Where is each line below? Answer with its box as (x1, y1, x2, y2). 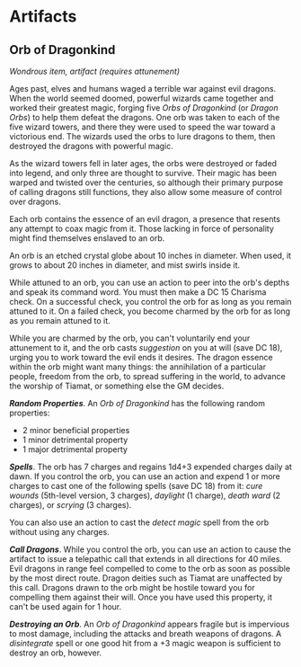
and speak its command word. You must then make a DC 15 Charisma (9, 287, 267, 298)
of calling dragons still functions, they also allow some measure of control (9, 187, 283, 197)
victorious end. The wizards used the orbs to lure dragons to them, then (9, 131, 276, 141)
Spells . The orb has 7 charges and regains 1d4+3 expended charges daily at (9, 461, 292, 472)
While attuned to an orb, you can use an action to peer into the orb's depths (9, 277, 290, 288)
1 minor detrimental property (22, 434, 128, 445)
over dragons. (9, 196, 61, 207)
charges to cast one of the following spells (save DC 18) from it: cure (9, 481, 263, 491)
